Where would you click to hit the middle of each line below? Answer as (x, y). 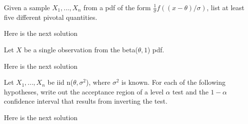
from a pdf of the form (117, 7)
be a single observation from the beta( (81, 50)
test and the (190, 91)
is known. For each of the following (173, 82)
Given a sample (27, 7)
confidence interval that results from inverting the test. (86, 101)
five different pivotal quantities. (51, 17)
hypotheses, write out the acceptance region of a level (84, 91)
